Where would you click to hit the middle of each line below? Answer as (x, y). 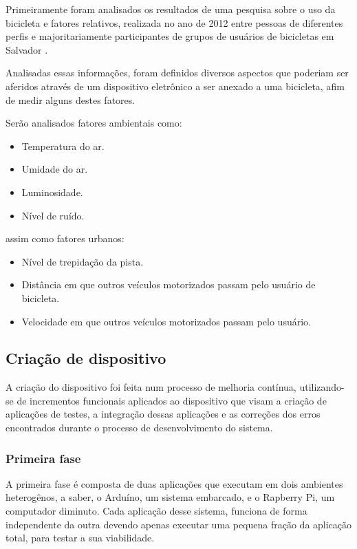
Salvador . (27, 49)
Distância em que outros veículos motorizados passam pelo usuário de (169, 284)
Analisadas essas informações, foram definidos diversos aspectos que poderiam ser (177, 73)
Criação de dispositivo (86, 358)
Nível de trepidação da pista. (83, 261)
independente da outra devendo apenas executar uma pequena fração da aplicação (179, 524)
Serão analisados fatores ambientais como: (94, 123)
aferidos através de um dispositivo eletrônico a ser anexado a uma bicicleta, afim (175, 86)
